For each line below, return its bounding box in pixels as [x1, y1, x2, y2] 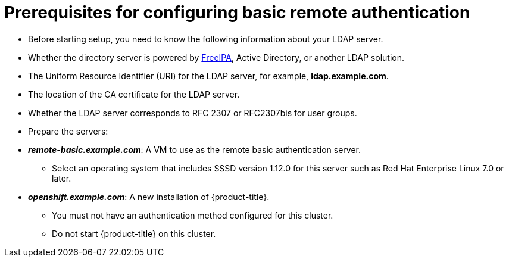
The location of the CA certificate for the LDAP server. [28, 89, 240, 99]
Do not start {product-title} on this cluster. [52, 228, 216, 239]
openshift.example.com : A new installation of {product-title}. [28, 191, 270, 202]
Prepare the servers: [28, 126, 108, 136]
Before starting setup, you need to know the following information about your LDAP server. [28, 33, 383, 44]
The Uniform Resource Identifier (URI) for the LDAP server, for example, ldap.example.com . [28, 70, 389, 81]
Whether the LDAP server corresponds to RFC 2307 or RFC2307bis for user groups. [28, 107, 357, 118]
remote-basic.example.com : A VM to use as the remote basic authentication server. [28, 144, 361, 155]
